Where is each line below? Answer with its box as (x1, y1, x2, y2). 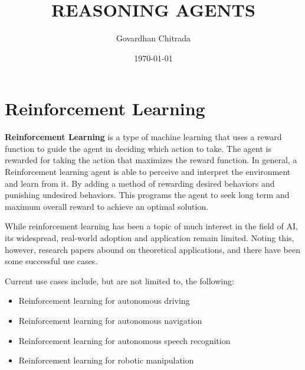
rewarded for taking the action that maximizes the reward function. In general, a (5, 154, 297, 166)
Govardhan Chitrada (116, 32, 191, 44)
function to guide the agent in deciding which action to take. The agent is (5, 142, 271, 154)
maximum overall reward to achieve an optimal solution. (5, 200, 209, 212)
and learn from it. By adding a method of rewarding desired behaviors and (5, 177, 275, 189)
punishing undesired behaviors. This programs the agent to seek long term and (5, 189, 290, 201)
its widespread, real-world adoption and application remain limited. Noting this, (5, 232, 294, 244)
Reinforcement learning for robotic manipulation (18, 354, 194, 366)
